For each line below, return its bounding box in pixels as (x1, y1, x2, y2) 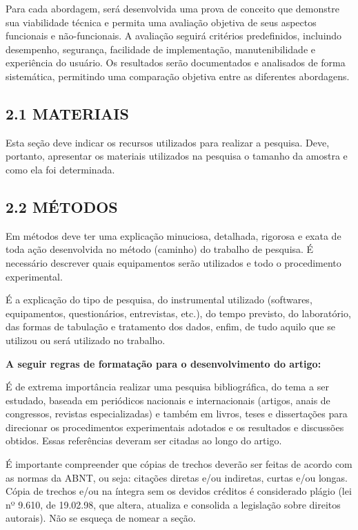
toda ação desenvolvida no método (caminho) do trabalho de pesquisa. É (6, 242, 314, 256)
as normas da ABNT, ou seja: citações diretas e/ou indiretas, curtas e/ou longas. (6, 470, 348, 484)
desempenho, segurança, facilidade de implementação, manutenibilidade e (6, 41, 315, 56)
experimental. (6, 269, 63, 283)
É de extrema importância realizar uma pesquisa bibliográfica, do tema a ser (6, 379, 329, 394)
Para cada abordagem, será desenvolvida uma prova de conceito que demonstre (6, 1, 339, 15)
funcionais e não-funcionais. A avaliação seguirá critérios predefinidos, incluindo (6, 28, 342, 43)
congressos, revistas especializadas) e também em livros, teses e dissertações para (6, 406, 348, 421)
